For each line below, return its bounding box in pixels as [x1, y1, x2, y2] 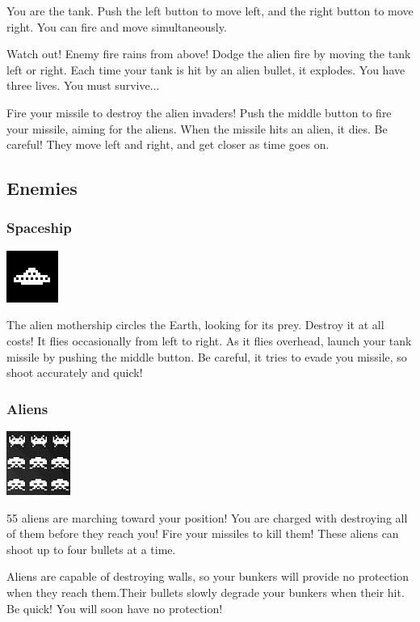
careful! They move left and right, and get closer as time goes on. [6, 136, 330, 153]
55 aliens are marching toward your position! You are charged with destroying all [6, 509, 408, 526]
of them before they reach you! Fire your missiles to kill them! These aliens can [6, 525, 399, 542]
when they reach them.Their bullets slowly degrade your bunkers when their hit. [6, 583, 405, 600]
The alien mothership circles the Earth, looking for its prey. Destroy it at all [6, 316, 384, 333]
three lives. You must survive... [6, 77, 160, 94]
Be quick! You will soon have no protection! [6, 599, 223, 616]
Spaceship [6, 218, 72, 238]
